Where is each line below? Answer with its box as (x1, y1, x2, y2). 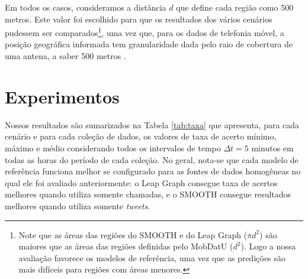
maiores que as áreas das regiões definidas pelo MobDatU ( (18, 240, 233, 252)
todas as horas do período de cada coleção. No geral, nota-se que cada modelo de (5, 153, 299, 166)
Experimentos (5, 84, 120, 108)
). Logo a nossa (240, 240, 296, 252)
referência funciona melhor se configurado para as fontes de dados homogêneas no (5, 165, 301, 177)
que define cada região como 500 (176, 1, 294, 13)
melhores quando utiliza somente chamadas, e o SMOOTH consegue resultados (5, 188, 291, 200)
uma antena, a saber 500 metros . (5, 50, 126, 62)
